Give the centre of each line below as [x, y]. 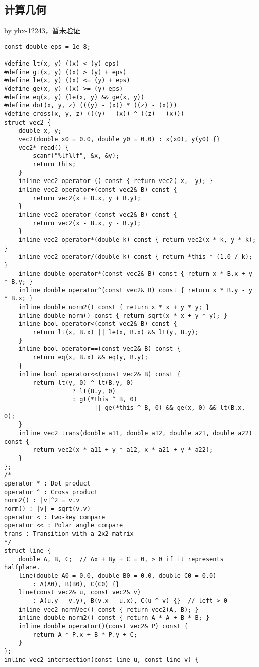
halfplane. [22, 567]
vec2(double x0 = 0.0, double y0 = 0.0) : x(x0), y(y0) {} [119, 139]
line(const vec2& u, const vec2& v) [80, 593]
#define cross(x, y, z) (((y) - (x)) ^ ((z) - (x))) [94, 114]
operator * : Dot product [47, 483]
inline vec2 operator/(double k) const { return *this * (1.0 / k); [135, 257]
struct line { [28, 551]
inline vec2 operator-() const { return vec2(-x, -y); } [116, 181]
